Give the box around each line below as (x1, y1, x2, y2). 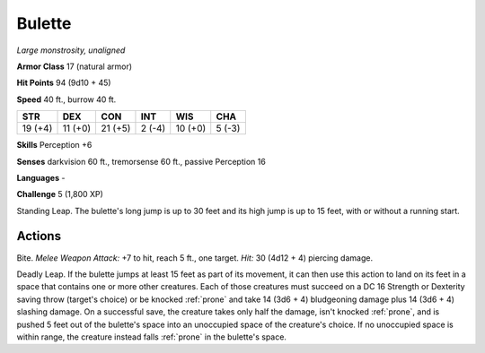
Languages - (16, 172, 66, 183)
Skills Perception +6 (16, 140, 93, 151)
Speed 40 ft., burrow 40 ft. (16, 94, 117, 105)
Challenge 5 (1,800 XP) (16, 189, 103, 200)
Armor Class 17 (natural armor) (16, 61, 133, 72)
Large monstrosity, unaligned (16, 45, 126, 56)
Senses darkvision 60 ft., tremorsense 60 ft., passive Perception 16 (16, 156, 267, 167)
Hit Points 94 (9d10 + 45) (16, 77, 111, 89)
